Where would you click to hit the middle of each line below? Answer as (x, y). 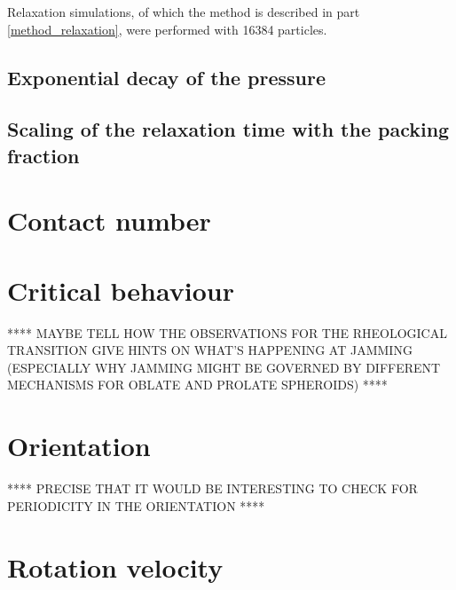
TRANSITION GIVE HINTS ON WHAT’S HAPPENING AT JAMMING (210, 350)
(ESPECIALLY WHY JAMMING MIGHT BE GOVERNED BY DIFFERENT (224, 367)
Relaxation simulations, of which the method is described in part (184, 12)
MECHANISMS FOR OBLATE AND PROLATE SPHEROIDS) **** (197, 385)
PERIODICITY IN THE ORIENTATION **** (136, 505)
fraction (43, 155)
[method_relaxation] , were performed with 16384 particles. (167, 29)
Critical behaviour (121, 290)
